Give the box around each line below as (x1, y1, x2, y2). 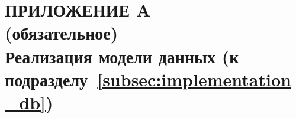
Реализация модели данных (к (5, 44, 239, 68)
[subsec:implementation (97, 67, 291, 91)
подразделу (5, 67, 88, 91)
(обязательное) (5, 21, 118, 45)
